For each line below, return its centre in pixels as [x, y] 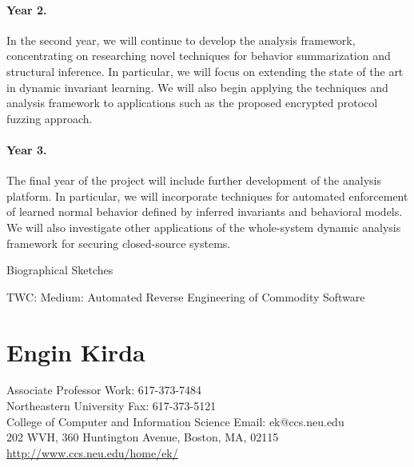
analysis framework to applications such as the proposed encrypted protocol [192, 103]
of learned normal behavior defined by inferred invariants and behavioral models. [205, 212]
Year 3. [27, 149]
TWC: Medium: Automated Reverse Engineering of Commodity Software [186, 296]
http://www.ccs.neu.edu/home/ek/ [92, 452]
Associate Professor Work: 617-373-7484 [104, 390]
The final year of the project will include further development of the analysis [194, 180]
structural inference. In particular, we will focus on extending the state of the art [205, 71]
